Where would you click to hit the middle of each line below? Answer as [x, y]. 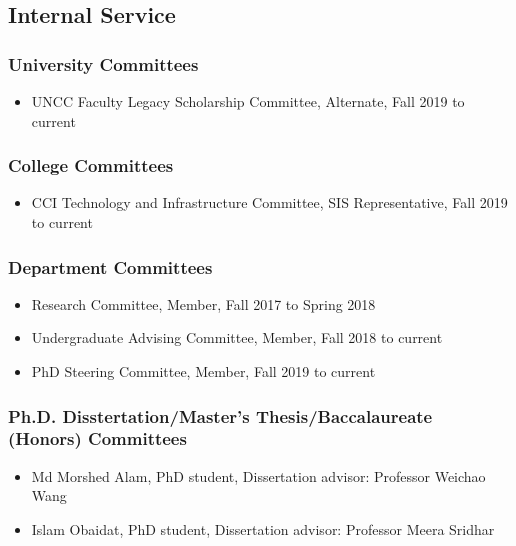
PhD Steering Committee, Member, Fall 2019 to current [203, 371]
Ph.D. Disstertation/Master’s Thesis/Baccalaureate [220, 415]
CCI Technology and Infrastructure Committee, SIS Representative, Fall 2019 [269, 202]
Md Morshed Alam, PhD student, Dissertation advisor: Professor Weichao [258, 475]
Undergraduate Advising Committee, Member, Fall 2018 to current [237, 337]
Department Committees [110, 266]
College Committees [91, 165]
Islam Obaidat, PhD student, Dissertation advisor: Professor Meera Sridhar [263, 528]
